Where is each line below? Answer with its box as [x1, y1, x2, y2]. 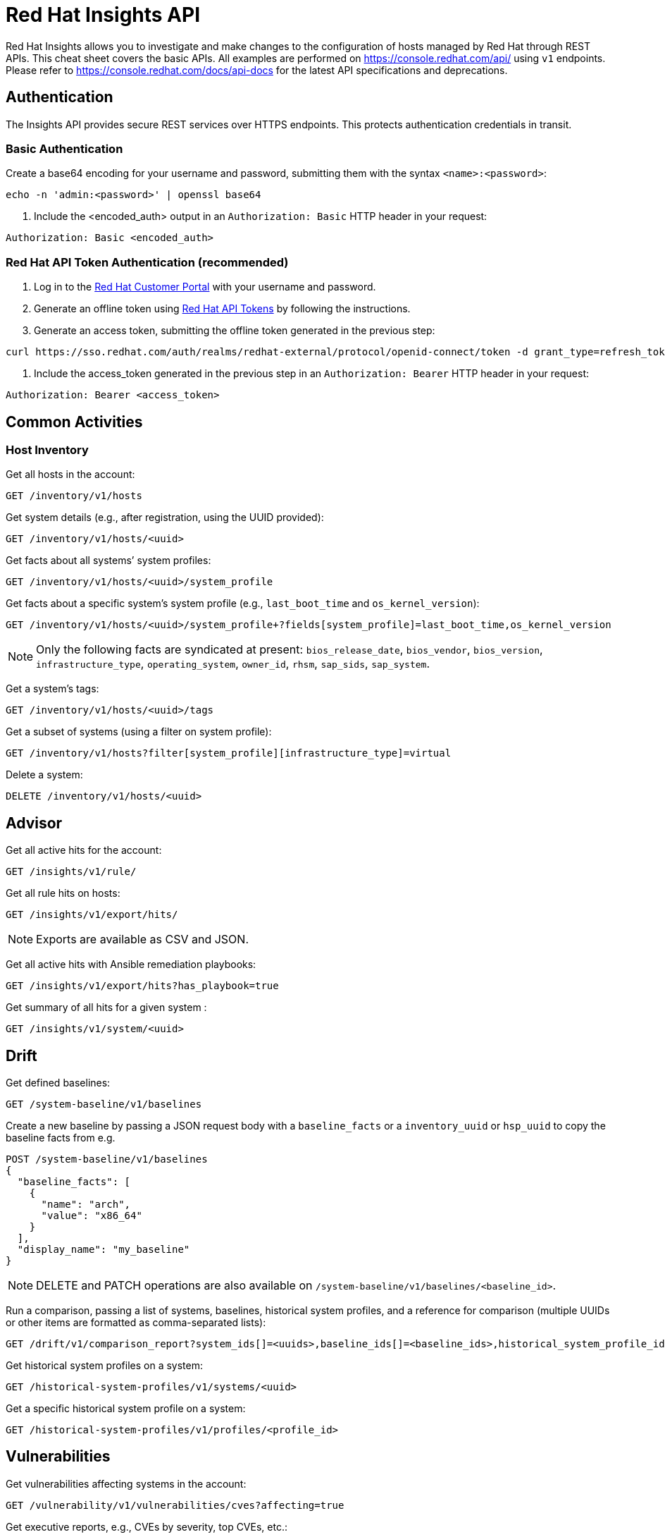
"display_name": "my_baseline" [17, 1244, 190, 1255]
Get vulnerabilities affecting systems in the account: [6, 1477, 247, 1490]
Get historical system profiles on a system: [6, 1359, 204, 1371]
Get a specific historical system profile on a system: [6, 1402, 246, 1414]
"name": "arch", [41, 1199, 131, 1210]
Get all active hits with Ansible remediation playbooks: [6, 958, 256, 971]
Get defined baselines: [6, 1077, 111, 1089]
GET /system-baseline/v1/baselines [6, 1098, 202, 1110]
